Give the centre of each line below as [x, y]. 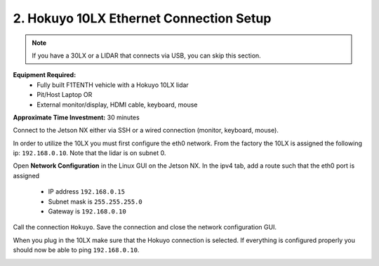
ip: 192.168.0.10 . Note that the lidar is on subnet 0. [89, 153]
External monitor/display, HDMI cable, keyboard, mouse [117, 105]
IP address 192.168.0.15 [87, 192]
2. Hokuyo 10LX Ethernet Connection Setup [142, 18]
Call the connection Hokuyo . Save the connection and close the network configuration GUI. [145, 227]
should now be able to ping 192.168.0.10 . [76, 250]
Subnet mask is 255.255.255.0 [95, 201]
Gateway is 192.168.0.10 [87, 211]
